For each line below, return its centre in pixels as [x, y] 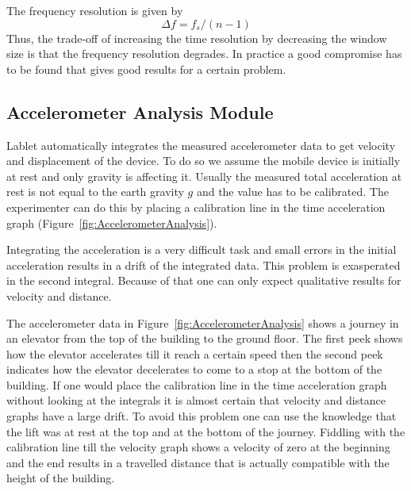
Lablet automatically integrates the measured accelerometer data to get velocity [201, 145]
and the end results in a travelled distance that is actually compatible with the [198, 462]
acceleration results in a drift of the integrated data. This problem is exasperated [204, 265]
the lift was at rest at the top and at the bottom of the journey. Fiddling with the [206, 431]
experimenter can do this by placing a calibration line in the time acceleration [196, 207]
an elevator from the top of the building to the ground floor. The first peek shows [205, 338]
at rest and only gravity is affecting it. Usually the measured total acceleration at [204, 176]
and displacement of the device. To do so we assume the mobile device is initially [204, 161]
